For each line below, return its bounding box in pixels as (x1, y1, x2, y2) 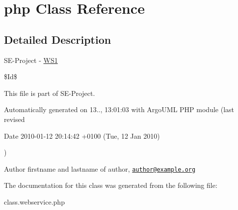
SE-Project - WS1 (4, 55, 58, 65)
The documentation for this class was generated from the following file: (4, 180, 217, 190)
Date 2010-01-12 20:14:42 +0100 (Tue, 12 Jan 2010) (4, 130, 160, 141)
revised (4, 114, 25, 124)
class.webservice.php (4, 196, 65, 207)
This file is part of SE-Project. (4, 88, 95, 98)
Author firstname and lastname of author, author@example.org (4, 163, 196, 174)
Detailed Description (4, 31, 111, 47)
